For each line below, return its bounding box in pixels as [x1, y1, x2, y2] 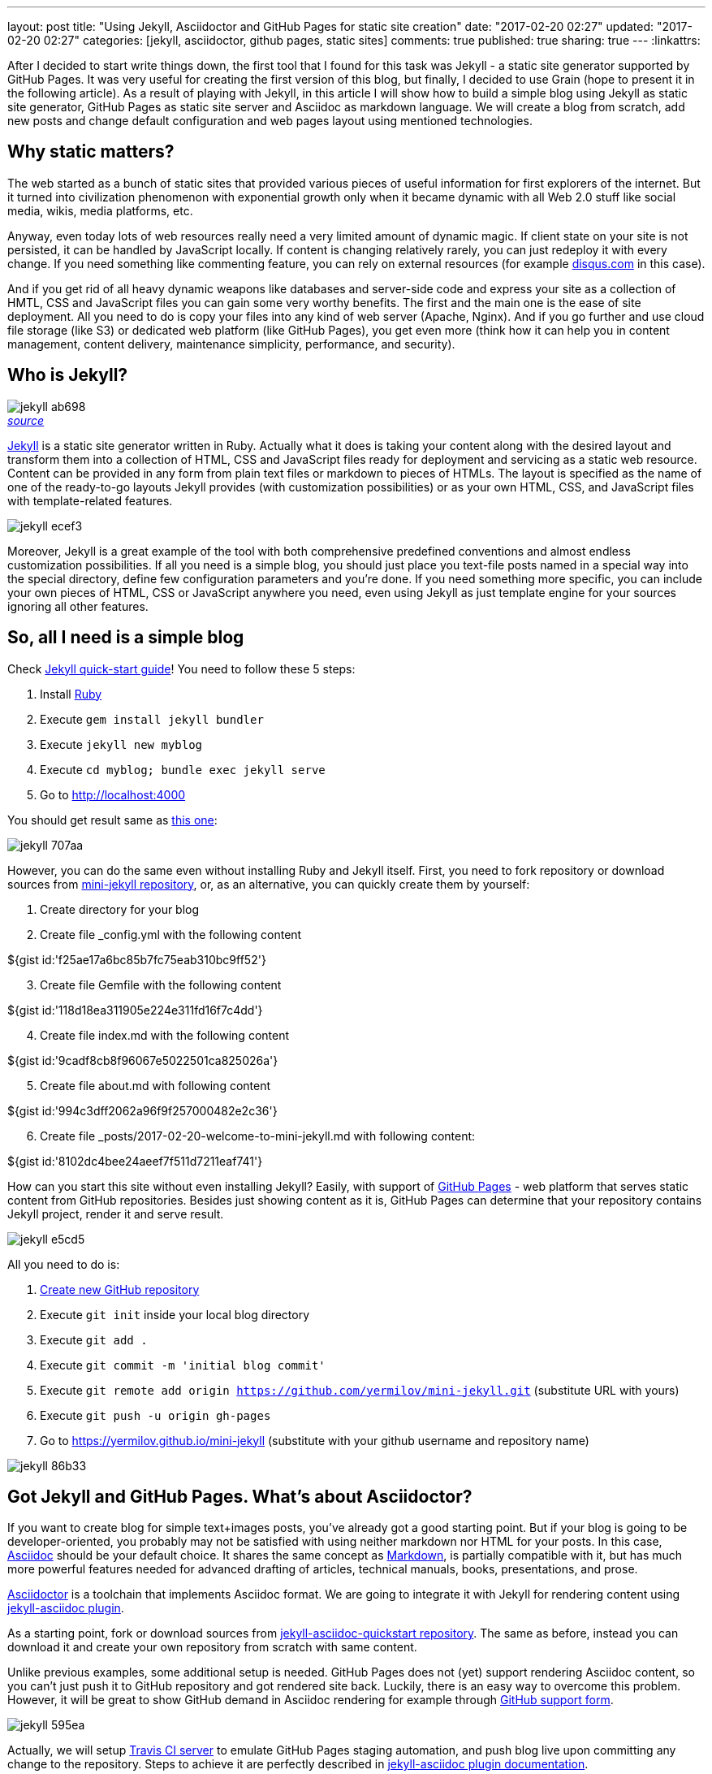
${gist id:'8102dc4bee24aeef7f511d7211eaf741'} [7, 1153, 263, 1168]
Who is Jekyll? [7, 365, 128, 386]
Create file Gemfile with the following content [40, 977, 282, 992]
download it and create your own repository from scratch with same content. [7, 1640, 417, 1655]
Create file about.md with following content [40, 1078, 271, 1093]
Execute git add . [40, 1332, 148, 1347]
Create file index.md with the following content [40, 1028, 290, 1042]
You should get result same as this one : [7, 812, 218, 827]
